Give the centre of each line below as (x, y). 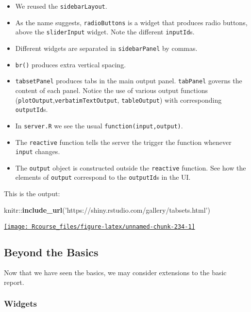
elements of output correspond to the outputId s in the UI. (103, 177)
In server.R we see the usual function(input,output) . (99, 125)
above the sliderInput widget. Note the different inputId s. (105, 32)
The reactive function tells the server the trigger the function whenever (123, 142)
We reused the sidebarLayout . (61, 6)
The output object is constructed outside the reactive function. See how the (131, 167)
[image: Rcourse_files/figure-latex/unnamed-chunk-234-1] (100, 227)
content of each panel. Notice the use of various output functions (111, 90)
